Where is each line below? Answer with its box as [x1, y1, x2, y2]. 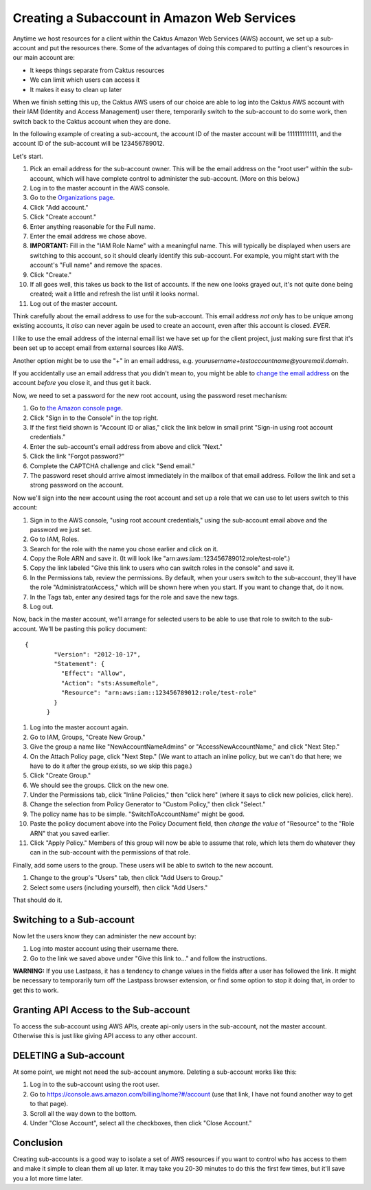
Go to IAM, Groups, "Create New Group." [30, 733, 146, 741]
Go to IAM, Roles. [30, 535, 79, 543]
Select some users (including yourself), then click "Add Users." [30, 883, 208, 892]
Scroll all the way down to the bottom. [30, 1109, 137, 1117]
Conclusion [12, 1136, 63, 1148]
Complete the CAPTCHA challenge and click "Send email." [30, 461, 195, 470]
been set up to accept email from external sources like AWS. [12, 344, 184, 352]
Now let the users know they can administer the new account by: [12, 932, 196, 940]
